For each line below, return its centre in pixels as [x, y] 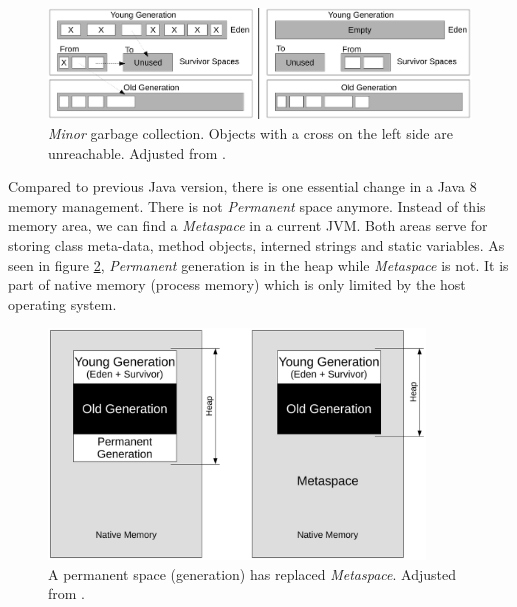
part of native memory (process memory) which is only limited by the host [237, 284]
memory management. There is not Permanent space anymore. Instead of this [247, 205]
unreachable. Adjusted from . [137, 152]
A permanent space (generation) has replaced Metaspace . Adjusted [252, 573]
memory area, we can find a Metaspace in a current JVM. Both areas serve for [248, 225]
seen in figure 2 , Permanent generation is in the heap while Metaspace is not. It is [258, 264]
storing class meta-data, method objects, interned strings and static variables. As [256, 245]
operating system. [62, 303]
